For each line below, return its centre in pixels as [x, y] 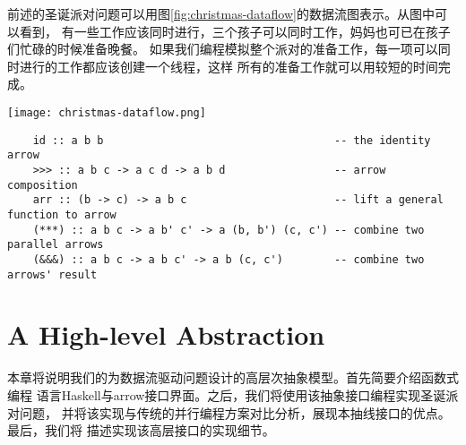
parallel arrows [56, 245]
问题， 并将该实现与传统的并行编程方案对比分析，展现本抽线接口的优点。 [235, 412]
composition [43, 185]
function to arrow [62, 214]
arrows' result [52, 274]
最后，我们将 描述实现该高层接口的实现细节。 [141, 430]
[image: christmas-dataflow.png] [107, 112]
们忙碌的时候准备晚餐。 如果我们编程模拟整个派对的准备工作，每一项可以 [223, 49]
